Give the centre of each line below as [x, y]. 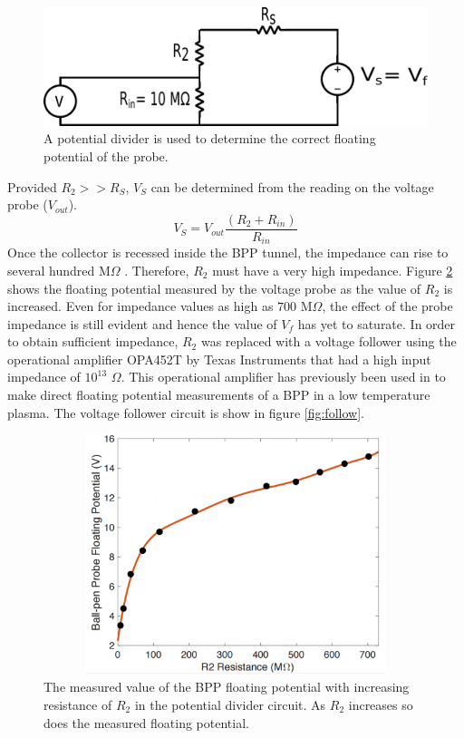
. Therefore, [157, 270]
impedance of [44, 377]
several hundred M [59, 270]
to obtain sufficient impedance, [93, 341]
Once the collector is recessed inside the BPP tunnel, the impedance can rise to [228, 252]
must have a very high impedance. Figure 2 [333, 270]
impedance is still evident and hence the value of [142, 323]
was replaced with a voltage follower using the [329, 341]
